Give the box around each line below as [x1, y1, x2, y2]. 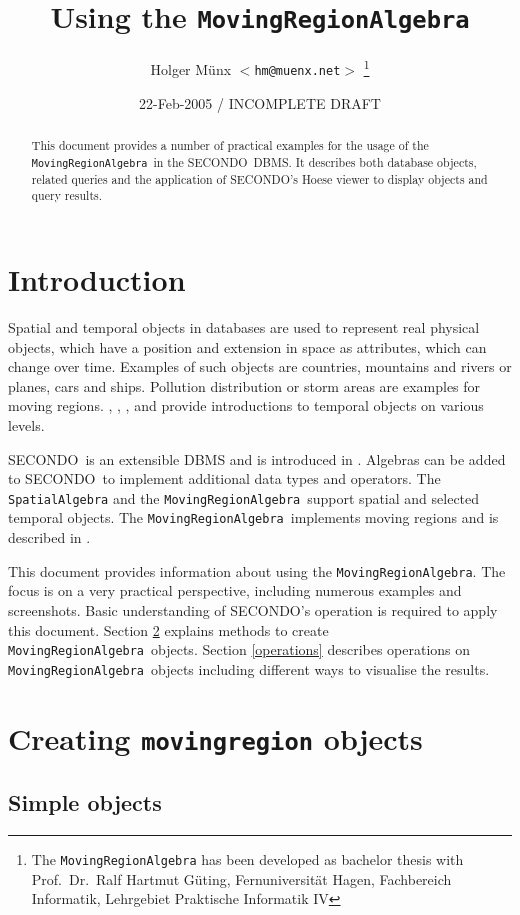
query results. [31, 187, 103, 204]
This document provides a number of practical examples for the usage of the [31, 136, 429, 153]
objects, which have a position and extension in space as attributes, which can [8, 336, 487, 357]
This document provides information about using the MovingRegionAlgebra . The [8, 560, 506, 581]
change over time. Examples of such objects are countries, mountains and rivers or [8, 356, 512, 377]
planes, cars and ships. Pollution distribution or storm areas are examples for [8, 375, 481, 396]
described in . [8, 527, 91, 548]
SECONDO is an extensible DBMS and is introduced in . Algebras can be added [8, 448, 506, 469]
